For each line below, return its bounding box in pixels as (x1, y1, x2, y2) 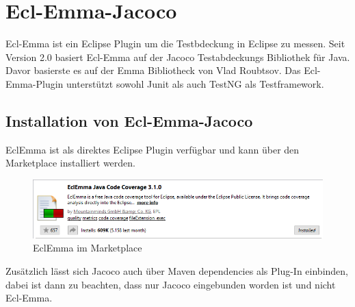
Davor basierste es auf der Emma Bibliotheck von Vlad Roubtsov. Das (5, 63, 301, 77)
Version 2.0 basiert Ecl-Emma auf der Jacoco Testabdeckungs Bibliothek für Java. (5, 49, 350, 64)
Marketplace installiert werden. (5, 156, 135, 170)
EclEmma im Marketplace (33, 241, 142, 255)
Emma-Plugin (5, 76, 64, 90)
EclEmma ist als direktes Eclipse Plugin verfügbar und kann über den (5, 142, 300, 156)
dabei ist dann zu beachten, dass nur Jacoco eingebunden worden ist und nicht (5, 277, 336, 291)
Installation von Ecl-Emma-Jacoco (5, 110, 253, 131)
